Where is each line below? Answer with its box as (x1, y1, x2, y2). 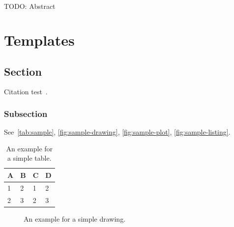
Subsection (4, 107, 48, 119)
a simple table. (7, 153, 52, 163)
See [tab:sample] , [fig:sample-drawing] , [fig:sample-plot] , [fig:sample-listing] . (4, 127, 231, 137)
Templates (4, 29, 75, 50)
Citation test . (4, 86, 48, 97)
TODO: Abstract (4, 1, 56, 11)
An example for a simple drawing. (24, 213, 126, 224)
